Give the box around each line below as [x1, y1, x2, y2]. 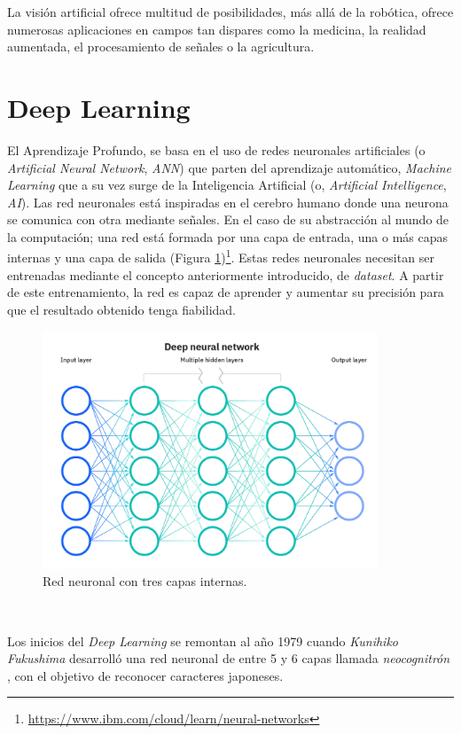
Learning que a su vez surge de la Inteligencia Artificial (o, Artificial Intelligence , [7, 176, 447, 194]
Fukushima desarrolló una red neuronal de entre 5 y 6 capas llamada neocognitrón [7, 649, 450, 668]
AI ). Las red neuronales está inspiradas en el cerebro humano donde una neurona [7, 192, 449, 211]
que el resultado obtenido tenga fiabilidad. [7, 300, 236, 318]
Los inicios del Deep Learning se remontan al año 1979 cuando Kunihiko [7, 631, 398, 650]
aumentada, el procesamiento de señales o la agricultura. [7, 37, 315, 56]
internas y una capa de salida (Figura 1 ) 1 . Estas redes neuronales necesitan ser [7, 246, 434, 267]
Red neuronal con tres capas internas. [43, 572, 247, 590]
